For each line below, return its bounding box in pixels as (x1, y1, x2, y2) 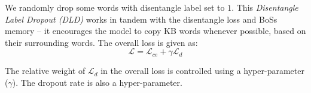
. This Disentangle (231, 1, 298, 13)
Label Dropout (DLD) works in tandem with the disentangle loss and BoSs (5, 13, 278, 25)
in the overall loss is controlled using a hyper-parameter (100, 64, 304, 77)
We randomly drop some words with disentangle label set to (5, 1, 225, 13)
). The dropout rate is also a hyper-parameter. (12, 76, 182, 88)
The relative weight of (5, 64, 86, 77)
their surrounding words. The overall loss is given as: (5, 36, 198, 48)
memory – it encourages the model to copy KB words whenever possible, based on (5, 24, 306, 37)
